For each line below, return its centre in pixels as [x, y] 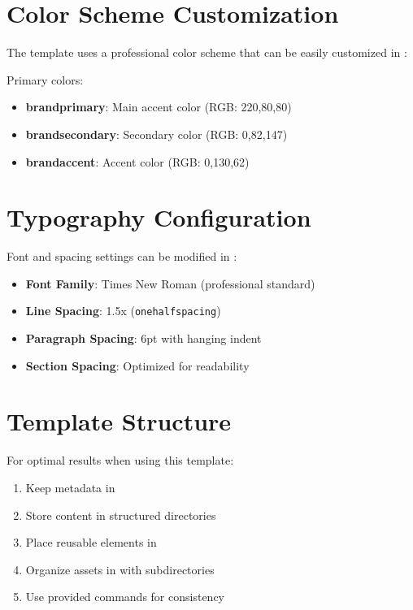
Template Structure [119, 421]
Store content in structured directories [121, 515]
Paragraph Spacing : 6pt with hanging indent [143, 338]
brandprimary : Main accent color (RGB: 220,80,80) [159, 107]
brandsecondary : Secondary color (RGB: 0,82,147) [157, 134]
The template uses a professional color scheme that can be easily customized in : [207, 52]
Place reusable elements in [91, 542]
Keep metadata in [70, 487]
